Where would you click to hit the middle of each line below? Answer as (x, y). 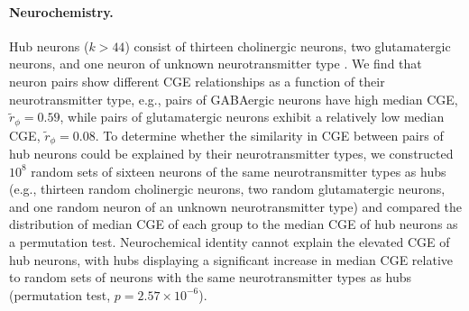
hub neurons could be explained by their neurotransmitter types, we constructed (231, 154)
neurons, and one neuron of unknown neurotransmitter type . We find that (216, 64)
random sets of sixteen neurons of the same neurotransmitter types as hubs (239, 171)
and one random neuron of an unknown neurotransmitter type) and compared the (236, 206)
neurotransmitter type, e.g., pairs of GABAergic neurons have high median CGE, (234, 99)
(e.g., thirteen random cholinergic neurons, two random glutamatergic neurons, (227, 189)
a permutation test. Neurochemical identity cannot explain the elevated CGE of (230, 242)
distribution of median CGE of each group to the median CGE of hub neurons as (234, 224)
